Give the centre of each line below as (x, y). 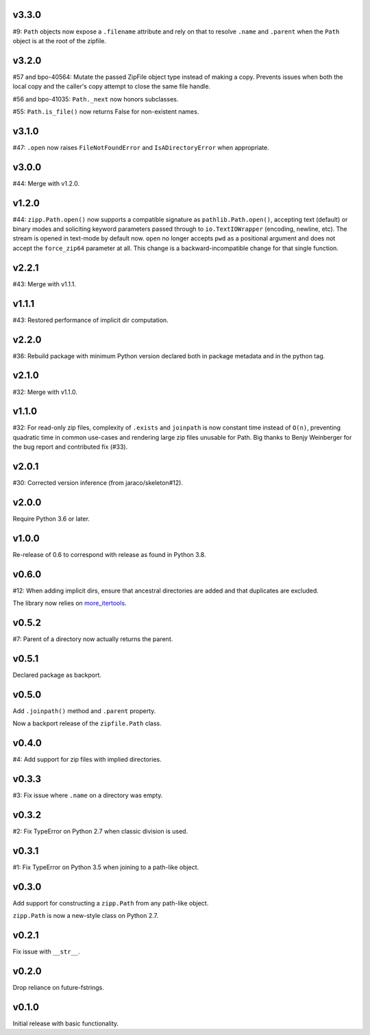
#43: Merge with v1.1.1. (45, 284)
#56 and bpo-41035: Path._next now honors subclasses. (96, 99)
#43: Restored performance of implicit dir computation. (91, 320)
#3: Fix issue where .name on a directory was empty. (88, 795)
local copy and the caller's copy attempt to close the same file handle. (112, 86)
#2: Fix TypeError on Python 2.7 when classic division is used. (100, 832)
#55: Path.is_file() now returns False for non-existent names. (106, 111)
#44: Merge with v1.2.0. (46, 183)
